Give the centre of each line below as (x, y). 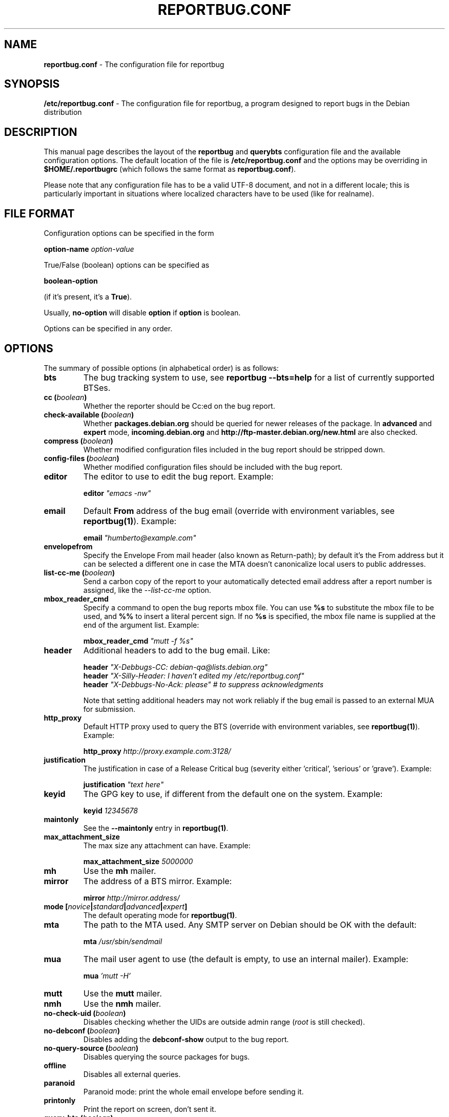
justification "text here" (124, 784)
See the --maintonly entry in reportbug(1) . (156, 828)
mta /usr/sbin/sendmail (123, 941)
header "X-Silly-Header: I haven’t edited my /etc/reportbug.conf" (194, 675)
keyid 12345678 (110, 810)
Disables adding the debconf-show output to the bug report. (186, 1039)
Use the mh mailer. (120, 871)
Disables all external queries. (132, 1074)
